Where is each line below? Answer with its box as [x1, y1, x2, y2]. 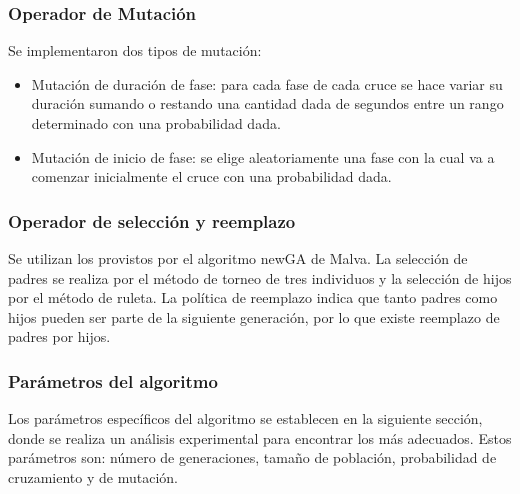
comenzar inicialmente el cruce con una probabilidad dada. [31, 166, 392, 187]
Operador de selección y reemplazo [8, 208, 296, 233]
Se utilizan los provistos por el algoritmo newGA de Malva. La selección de [8, 248, 468, 268]
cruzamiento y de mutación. [8, 466, 178, 487]
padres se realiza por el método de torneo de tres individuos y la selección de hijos [8, 267, 512, 288]
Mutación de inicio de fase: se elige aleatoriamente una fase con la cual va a [31, 146, 495, 167]
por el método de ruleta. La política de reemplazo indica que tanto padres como [8, 287, 498, 308]
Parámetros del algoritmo [8, 368, 218, 393]
